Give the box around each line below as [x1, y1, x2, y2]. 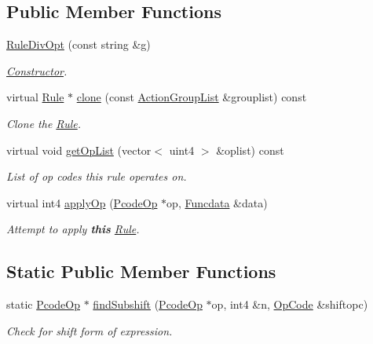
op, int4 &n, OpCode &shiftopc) [211, 296, 368, 313]
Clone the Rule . [6, 115, 82, 131]
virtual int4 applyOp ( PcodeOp [6, 194, 158, 210]
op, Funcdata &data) [166, 194, 268, 210]
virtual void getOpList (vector [6, 141, 152, 158]
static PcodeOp [6, 296, 81, 313]
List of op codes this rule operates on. [6, 168, 187, 185]
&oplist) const [216, 141, 284, 158]
